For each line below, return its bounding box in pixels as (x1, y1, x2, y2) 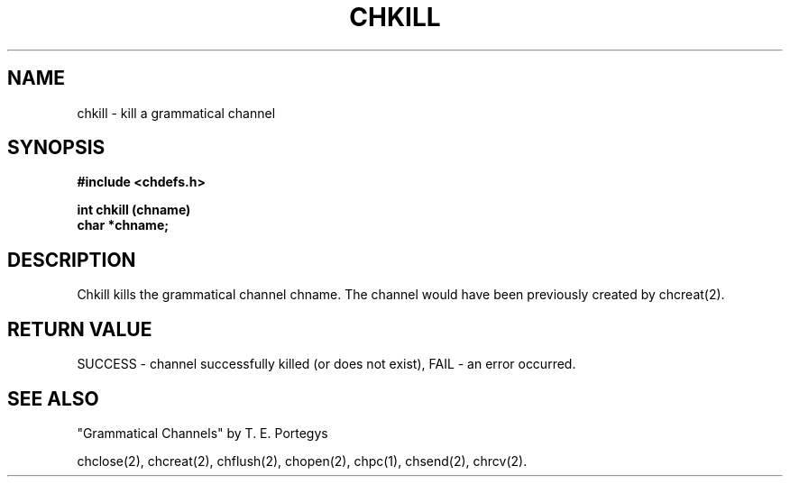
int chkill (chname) (77, 202, 191, 218)
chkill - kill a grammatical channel (77, 105, 276, 121)
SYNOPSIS (7, 136, 106, 160)
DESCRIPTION (7, 248, 136, 271)
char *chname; (77, 217, 170, 233)
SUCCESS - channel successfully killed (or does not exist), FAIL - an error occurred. (77, 356, 576, 372)
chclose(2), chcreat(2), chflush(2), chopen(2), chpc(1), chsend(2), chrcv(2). (77, 452, 528, 469)
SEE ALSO (7, 387, 99, 410)
